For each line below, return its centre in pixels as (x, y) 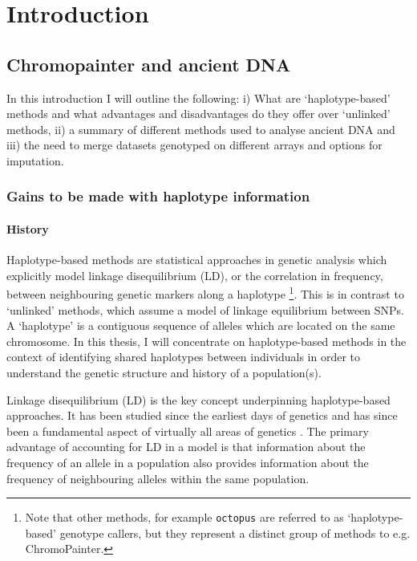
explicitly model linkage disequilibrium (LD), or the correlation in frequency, (195, 275)
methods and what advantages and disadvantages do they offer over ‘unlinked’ (198, 114)
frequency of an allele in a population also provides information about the (188, 462)
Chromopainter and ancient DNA (149, 64)
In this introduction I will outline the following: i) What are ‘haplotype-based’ (198, 98)
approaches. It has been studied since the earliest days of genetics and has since (202, 415)
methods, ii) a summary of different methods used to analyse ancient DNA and (201, 129)
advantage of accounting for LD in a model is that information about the (186, 447)
